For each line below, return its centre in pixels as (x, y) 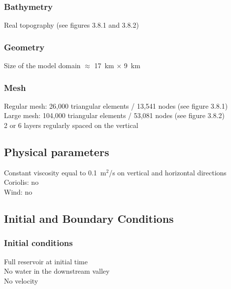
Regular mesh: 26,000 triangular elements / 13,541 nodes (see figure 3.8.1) (116, 105)
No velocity (21, 280)
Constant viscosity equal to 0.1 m (55, 172)
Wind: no (18, 192)
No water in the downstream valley (57, 271)
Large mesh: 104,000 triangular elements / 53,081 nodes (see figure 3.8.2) (114, 115)
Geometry (24, 47)
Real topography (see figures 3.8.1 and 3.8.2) (71, 25)
